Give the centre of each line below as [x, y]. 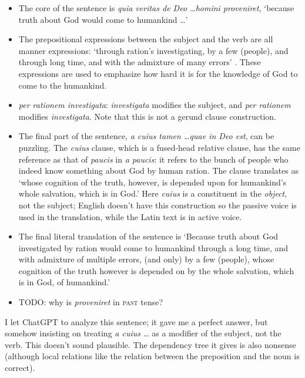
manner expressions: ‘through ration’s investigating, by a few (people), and [153, 50]
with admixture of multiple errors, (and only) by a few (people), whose [146, 259]
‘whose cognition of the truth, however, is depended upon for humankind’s [152, 182]
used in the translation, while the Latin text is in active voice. [130, 216]
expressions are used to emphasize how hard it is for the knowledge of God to [158, 73]
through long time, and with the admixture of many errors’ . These [140, 62]
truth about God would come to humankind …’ [103, 19]
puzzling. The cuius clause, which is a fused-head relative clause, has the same [159, 147]
